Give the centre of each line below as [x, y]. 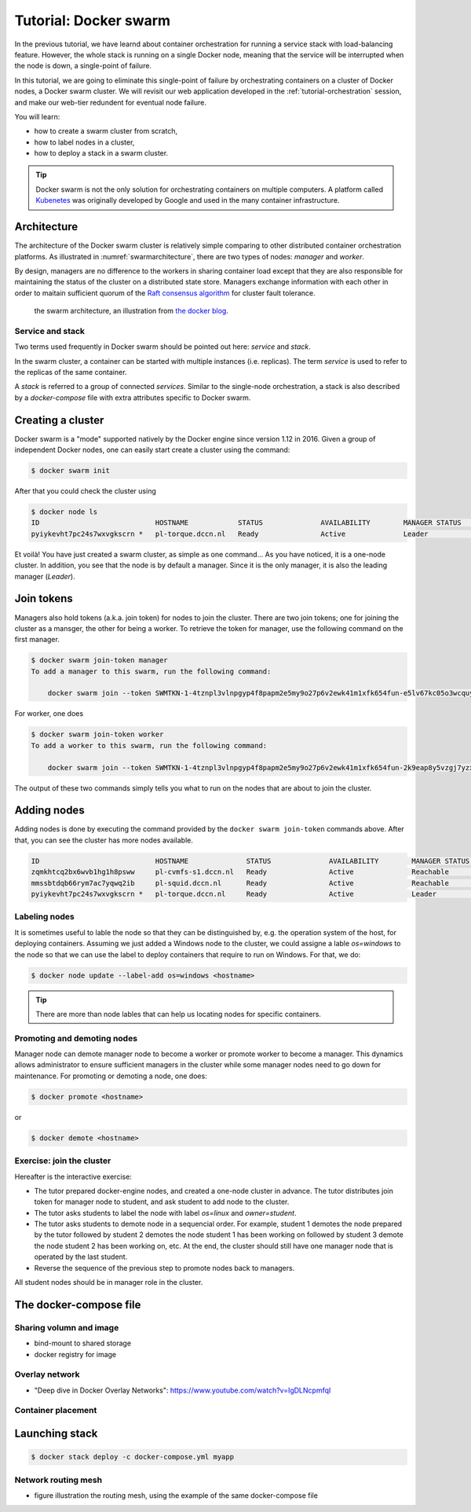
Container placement [56, 1411]
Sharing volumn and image [67, 1327]
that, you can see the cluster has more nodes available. [104, 840]
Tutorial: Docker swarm [93, 20]
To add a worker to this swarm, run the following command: [149, 745]
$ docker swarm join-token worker [97, 734]
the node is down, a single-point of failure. [83, 66]
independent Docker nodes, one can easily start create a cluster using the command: [152, 450]
